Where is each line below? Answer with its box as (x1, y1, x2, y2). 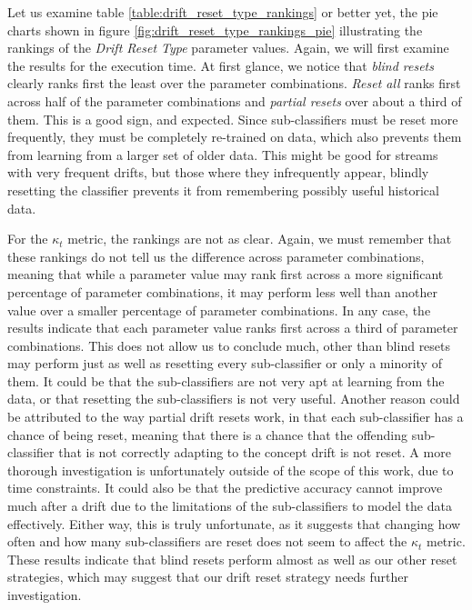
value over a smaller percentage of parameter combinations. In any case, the (7, 300, 431, 319)
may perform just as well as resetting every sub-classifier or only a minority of (7, 354, 442, 373)
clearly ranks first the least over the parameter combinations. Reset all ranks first (7, 74, 461, 93)
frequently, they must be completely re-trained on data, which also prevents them (7, 127, 462, 146)
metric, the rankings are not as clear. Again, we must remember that (67, 229, 452, 248)
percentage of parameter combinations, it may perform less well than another (7, 282, 437, 301)
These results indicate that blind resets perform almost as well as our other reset (7, 549, 457, 568)
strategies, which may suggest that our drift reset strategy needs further (7, 567, 409, 586)
